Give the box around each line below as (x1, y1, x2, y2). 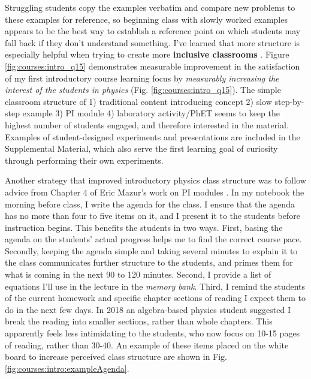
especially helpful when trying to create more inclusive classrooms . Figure (5, 48, 289, 61)
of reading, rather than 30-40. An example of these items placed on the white (5, 338, 289, 351)
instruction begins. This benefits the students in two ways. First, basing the (5, 221, 283, 233)
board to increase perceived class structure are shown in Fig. (5, 350, 228, 363)
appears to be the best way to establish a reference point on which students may (5, 25, 301, 37)
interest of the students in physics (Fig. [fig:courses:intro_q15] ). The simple (5, 83, 281, 96)
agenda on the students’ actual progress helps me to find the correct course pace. (5, 233, 302, 245)
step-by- (274, 95, 304, 107)
